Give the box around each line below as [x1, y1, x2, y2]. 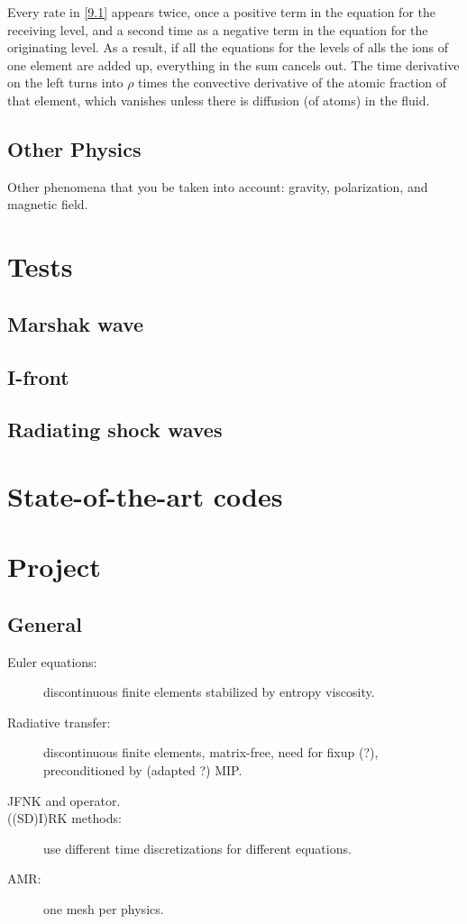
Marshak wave [7, 309, 144, 337]
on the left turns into [7, 73, 124, 92]
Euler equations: [7, 652, 97, 671]
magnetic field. [7, 195, 88, 214]
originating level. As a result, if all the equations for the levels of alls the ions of [7, 38, 449, 57]
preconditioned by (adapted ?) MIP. [43, 761, 243, 779]
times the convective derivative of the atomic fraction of [138, 73, 447, 92]
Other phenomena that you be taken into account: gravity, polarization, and [7, 177, 428, 196]
